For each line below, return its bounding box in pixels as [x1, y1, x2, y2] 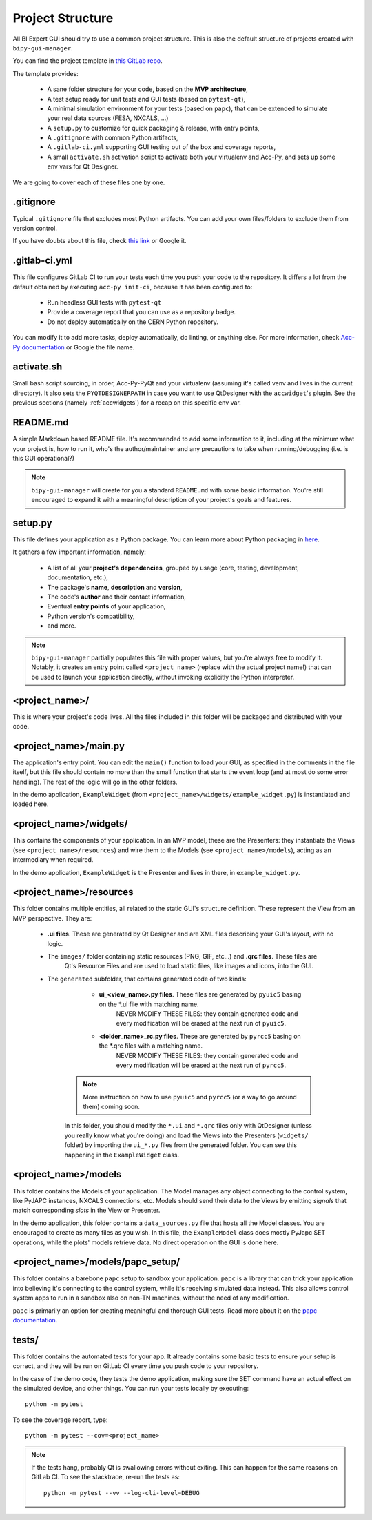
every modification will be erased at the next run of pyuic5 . [116, 1019, 287, 1028]
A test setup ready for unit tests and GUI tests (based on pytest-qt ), [47, 95, 246, 103]
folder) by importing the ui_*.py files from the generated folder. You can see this [64, 1141, 298, 1149]
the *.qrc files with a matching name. [99, 1041, 203, 1050]
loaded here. [12, 800, 49, 808]
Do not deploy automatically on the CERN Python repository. [47, 318, 218, 326]
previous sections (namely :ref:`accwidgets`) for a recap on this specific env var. [12, 398, 241, 407]
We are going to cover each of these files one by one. [12, 178, 165, 186]
